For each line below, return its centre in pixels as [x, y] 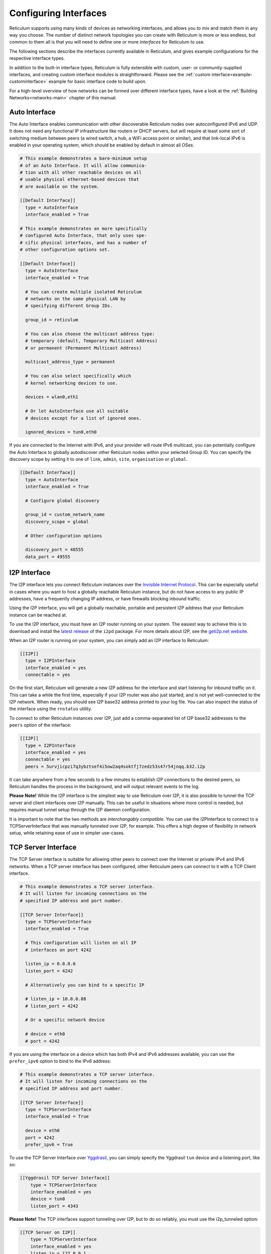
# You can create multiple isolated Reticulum [84, 292]
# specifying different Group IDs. [69, 306]
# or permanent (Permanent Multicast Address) [84, 348]
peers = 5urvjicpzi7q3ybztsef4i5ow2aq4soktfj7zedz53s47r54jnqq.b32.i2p [115, 766]
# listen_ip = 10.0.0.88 [56, 999]
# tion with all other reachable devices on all [81, 172]
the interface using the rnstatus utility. [51, 709]
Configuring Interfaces [58, 13]
